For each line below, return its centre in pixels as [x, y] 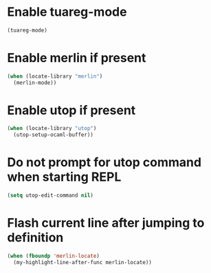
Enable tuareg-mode [67, 12]
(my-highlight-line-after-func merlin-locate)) [83, 262]
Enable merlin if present [77, 58]
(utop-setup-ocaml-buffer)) [54, 135]
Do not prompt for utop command [104, 163]
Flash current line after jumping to [106, 223]
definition [35, 238]
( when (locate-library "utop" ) [52, 129]
